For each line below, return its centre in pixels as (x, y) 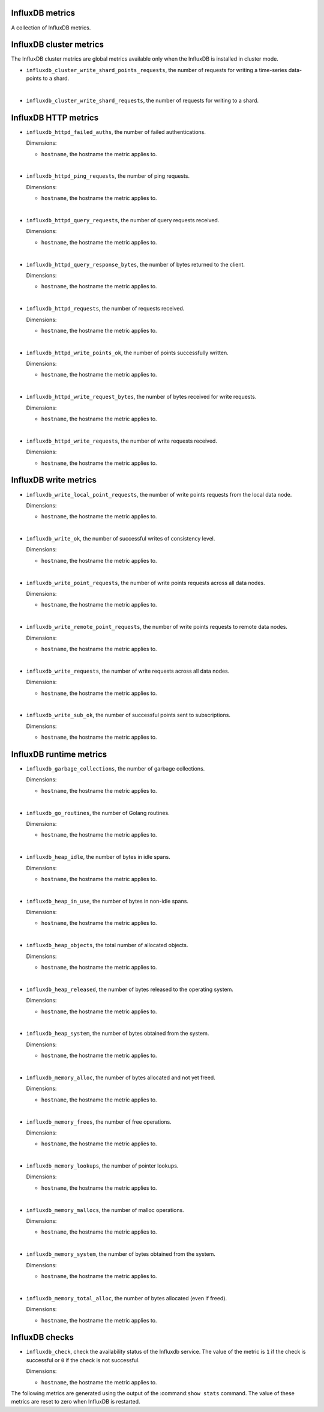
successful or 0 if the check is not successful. (83, 1360)
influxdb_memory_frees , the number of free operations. (99, 1122)
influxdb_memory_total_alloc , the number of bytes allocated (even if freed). (127, 1298)
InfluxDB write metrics (54, 480)
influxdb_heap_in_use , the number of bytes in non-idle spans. (107, 901)
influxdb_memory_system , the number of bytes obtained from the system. (121, 1254)
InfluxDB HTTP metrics (55, 117)
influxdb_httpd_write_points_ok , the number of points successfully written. (127, 353)
